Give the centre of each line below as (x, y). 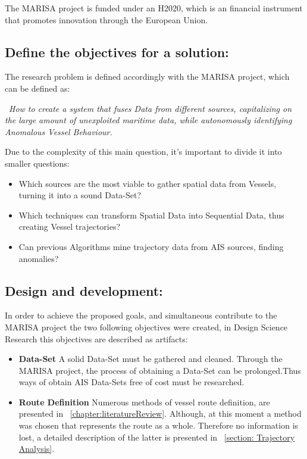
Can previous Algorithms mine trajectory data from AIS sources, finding (151, 246)
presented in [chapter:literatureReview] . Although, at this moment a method (160, 413)
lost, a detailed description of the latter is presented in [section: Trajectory (157, 437)
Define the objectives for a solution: (117, 51)
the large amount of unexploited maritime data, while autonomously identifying (148, 120)
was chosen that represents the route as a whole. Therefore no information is (159, 425)
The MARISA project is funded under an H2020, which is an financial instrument (154, 8)
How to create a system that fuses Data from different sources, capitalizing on (151, 108)
